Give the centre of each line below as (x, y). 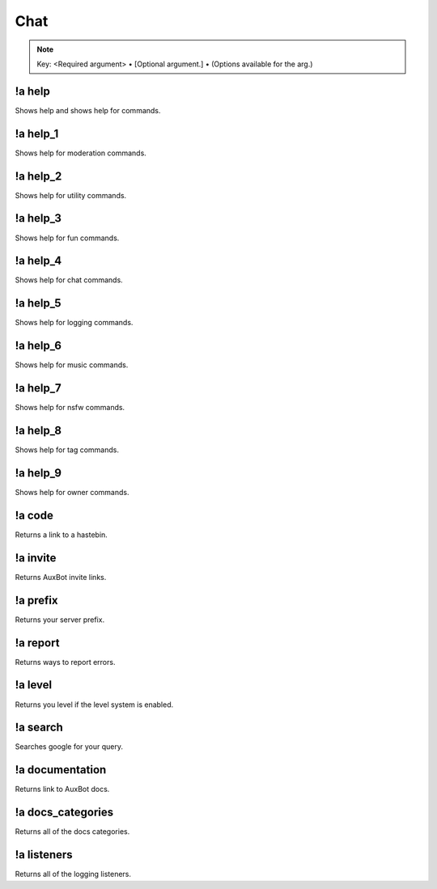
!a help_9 (38, 473)
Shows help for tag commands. (67, 450)
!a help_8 (38, 430)
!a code (34, 515)
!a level (34, 685)
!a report (37, 643)
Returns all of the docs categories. (72, 832)
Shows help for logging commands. (74, 323)
